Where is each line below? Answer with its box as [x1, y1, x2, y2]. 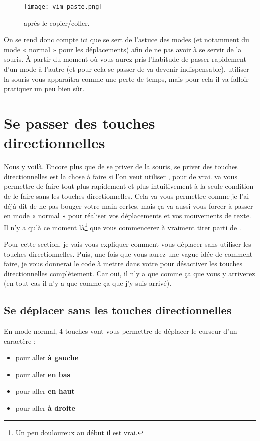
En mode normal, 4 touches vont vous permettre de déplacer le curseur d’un [4, 326, 237, 336]
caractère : [4, 335, 36, 346]
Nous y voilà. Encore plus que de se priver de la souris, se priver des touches [4, 161, 238, 172]
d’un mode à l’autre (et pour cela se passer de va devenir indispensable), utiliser [4, 64, 249, 74]
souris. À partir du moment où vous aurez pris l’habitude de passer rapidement [4, 54, 246, 64]
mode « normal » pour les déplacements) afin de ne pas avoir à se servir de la [4, 44, 242, 54]
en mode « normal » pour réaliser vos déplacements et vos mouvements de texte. [4, 210, 251, 221]
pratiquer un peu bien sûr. [4, 83, 85, 94]
